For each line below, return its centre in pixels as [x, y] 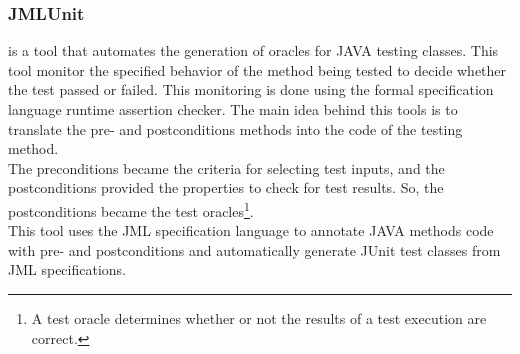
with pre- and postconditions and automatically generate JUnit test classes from [254, 249]
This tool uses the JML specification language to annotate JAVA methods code [251, 230]
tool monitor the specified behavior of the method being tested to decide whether [257, 69]
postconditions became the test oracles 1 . [131, 209]
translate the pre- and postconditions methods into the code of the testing [235, 128]
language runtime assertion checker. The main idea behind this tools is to [233, 109]
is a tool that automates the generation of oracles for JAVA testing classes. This [253, 50]
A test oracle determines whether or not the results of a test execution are [259, 318]
